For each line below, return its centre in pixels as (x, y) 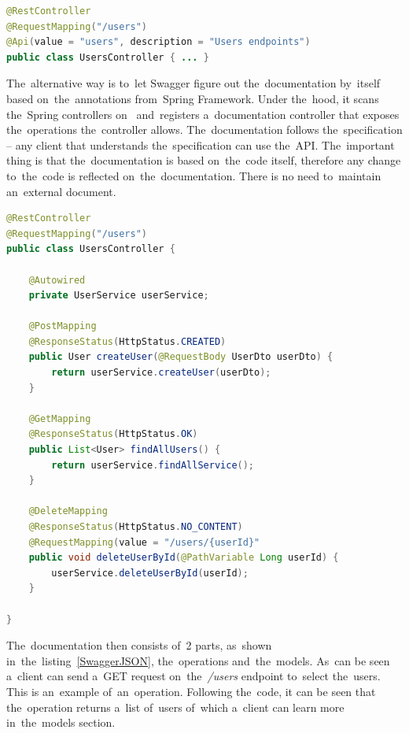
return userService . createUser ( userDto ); (161, 373)
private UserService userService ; (119, 296)
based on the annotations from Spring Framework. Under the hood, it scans (193, 98)
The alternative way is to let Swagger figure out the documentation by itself (193, 83)
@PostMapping (63, 326)
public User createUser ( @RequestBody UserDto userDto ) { (181, 357)
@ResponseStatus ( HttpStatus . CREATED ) (127, 341)
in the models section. (61, 722)
